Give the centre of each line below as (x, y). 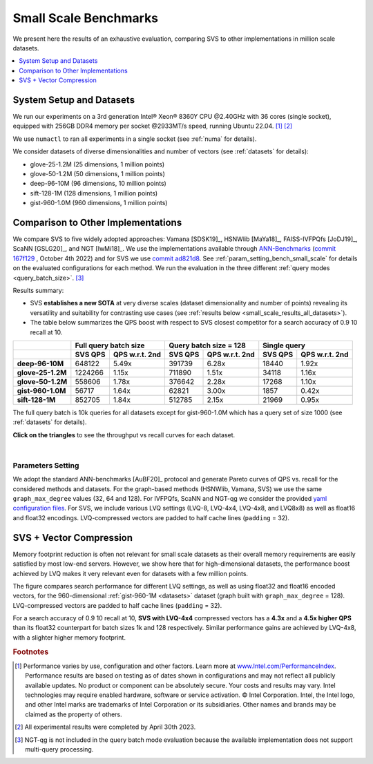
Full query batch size (110, 345)
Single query (284, 345)
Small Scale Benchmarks (86, 18)
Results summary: (38, 290)
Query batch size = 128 (208, 345)
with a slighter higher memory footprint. (69, 637)
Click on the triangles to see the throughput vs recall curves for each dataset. (124, 434)
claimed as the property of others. (74, 714)
